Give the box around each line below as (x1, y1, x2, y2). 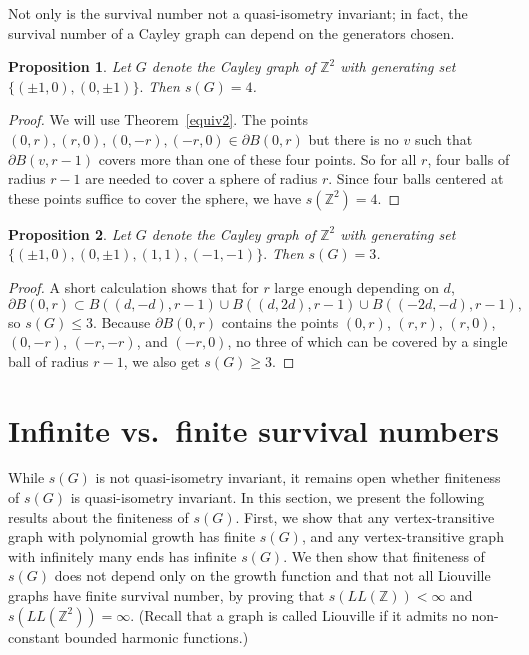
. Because (92, 311, 151, 332)
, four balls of (427, 148, 510, 169)
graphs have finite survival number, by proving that (8, 585, 325, 605)
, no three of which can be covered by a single (227, 331, 508, 352)
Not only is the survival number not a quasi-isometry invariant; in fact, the (8, 3, 468, 23)
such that (414, 128, 473, 149)
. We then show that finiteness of (283, 545, 485, 566)
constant (8, 626, 60, 647)
